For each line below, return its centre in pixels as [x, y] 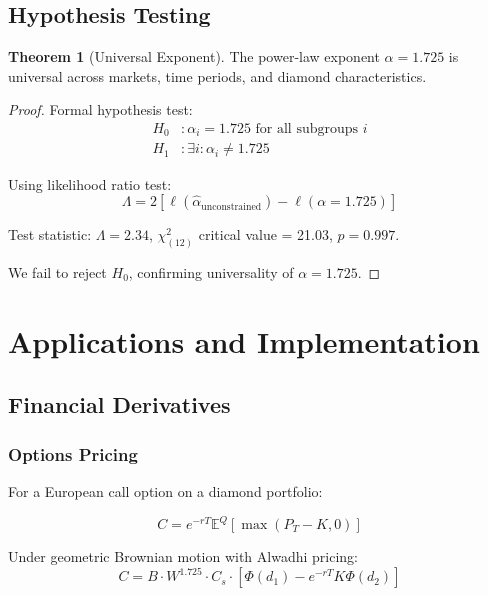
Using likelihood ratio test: [90, 183]
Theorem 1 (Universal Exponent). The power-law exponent [194, 56]
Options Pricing [73, 453]
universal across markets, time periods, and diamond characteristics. [217, 75]
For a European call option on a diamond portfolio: [165, 490]
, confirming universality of [211, 271]
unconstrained [231, 206]
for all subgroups [307, 129]
